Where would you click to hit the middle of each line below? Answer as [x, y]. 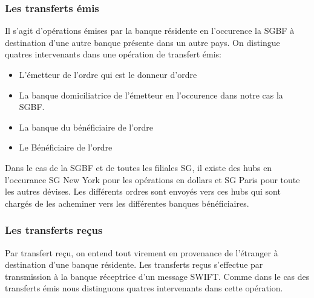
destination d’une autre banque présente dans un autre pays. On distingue [142, 42]
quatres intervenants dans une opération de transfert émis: [113, 54]
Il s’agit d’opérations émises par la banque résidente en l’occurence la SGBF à [150, 31]
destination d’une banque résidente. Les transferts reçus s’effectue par [134, 264]
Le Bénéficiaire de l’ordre [66, 147]
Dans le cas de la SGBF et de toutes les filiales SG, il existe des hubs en [139, 167]
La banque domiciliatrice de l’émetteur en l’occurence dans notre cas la [151, 95]
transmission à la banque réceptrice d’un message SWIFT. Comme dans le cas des [157, 276]
